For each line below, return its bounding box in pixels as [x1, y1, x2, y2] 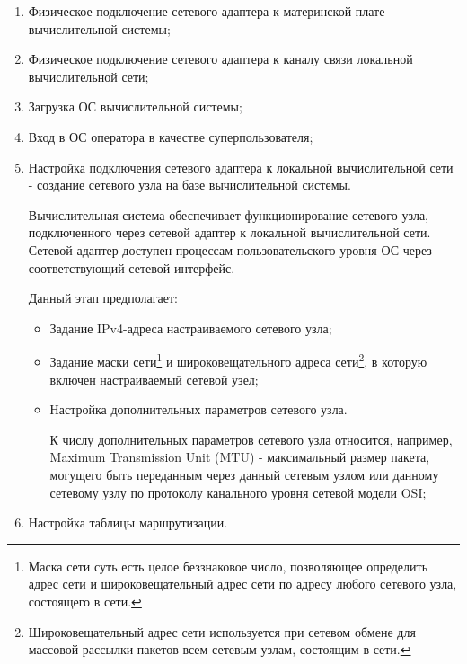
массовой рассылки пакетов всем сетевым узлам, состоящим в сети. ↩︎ [28, 640, 411, 659]
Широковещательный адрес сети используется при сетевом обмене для [28, 622, 416, 641]
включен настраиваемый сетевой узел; [49, 369, 259, 388]
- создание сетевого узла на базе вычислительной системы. [28, 175, 351, 194]
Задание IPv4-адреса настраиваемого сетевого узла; [49, 318, 332, 337]
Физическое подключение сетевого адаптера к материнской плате [28, 2, 385, 20]
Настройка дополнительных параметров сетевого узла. [49, 400, 348, 419]
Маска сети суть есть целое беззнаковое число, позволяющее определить [28, 556, 428, 575]
